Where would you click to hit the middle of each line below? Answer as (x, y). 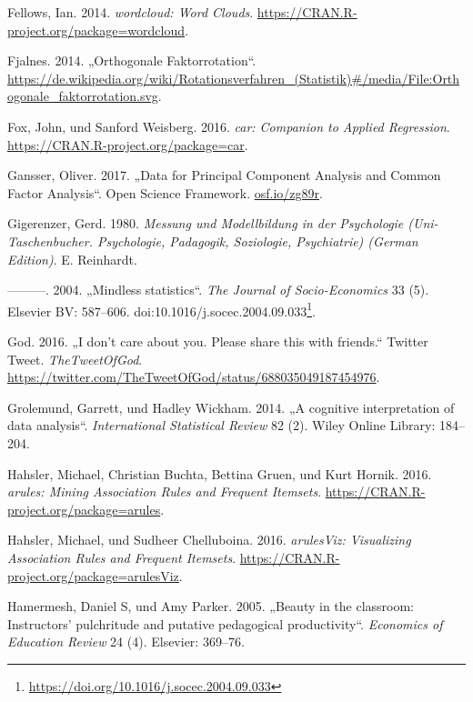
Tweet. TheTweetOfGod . (75, 359)
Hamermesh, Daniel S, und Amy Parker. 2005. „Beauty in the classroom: (211, 606)
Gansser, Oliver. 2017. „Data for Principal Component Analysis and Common (224, 175)
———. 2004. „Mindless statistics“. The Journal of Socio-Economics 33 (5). (218, 290)
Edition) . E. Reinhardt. (72, 259)
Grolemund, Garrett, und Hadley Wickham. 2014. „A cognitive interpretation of (231, 407)
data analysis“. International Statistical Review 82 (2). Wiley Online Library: (221, 425)
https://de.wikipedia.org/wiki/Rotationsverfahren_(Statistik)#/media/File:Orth (234, 78)
